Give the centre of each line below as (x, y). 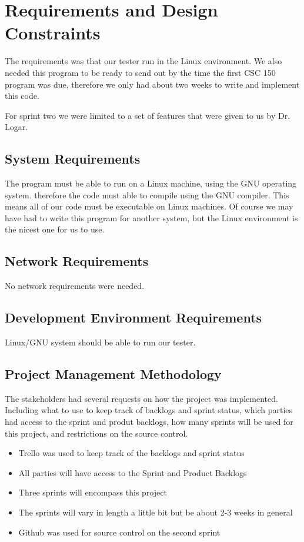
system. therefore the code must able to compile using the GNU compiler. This (147, 194)
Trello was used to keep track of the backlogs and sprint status (131, 453)
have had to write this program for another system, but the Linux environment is (151, 217)
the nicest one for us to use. (55, 229)
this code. (22, 96)
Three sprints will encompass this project (93, 492)
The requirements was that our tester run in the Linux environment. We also (143, 61)
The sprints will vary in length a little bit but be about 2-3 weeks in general (156, 512)
